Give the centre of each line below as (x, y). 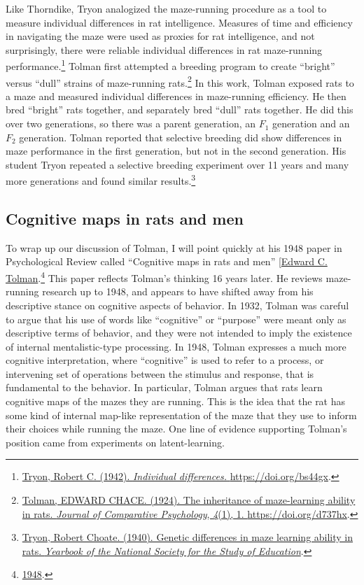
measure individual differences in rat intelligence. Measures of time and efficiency (179, 22)
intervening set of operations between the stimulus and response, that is (160, 373)
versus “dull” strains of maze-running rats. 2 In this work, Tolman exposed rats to (180, 81)
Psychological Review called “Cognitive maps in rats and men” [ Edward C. (167, 261)
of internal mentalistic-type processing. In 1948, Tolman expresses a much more (176, 346)
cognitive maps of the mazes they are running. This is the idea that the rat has (176, 401)
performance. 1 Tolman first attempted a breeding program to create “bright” (170, 65)
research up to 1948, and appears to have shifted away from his (178, 291)
